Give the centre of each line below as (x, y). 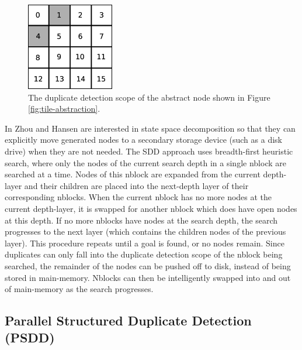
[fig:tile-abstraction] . (64, 109)
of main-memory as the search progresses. (79, 289)
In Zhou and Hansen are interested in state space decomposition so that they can (150, 128)
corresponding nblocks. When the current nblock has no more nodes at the (138, 197)
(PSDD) (30, 337)
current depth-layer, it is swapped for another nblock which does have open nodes (151, 208)
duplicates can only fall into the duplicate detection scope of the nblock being (144, 254)
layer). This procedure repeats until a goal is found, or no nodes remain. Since (145, 243)
